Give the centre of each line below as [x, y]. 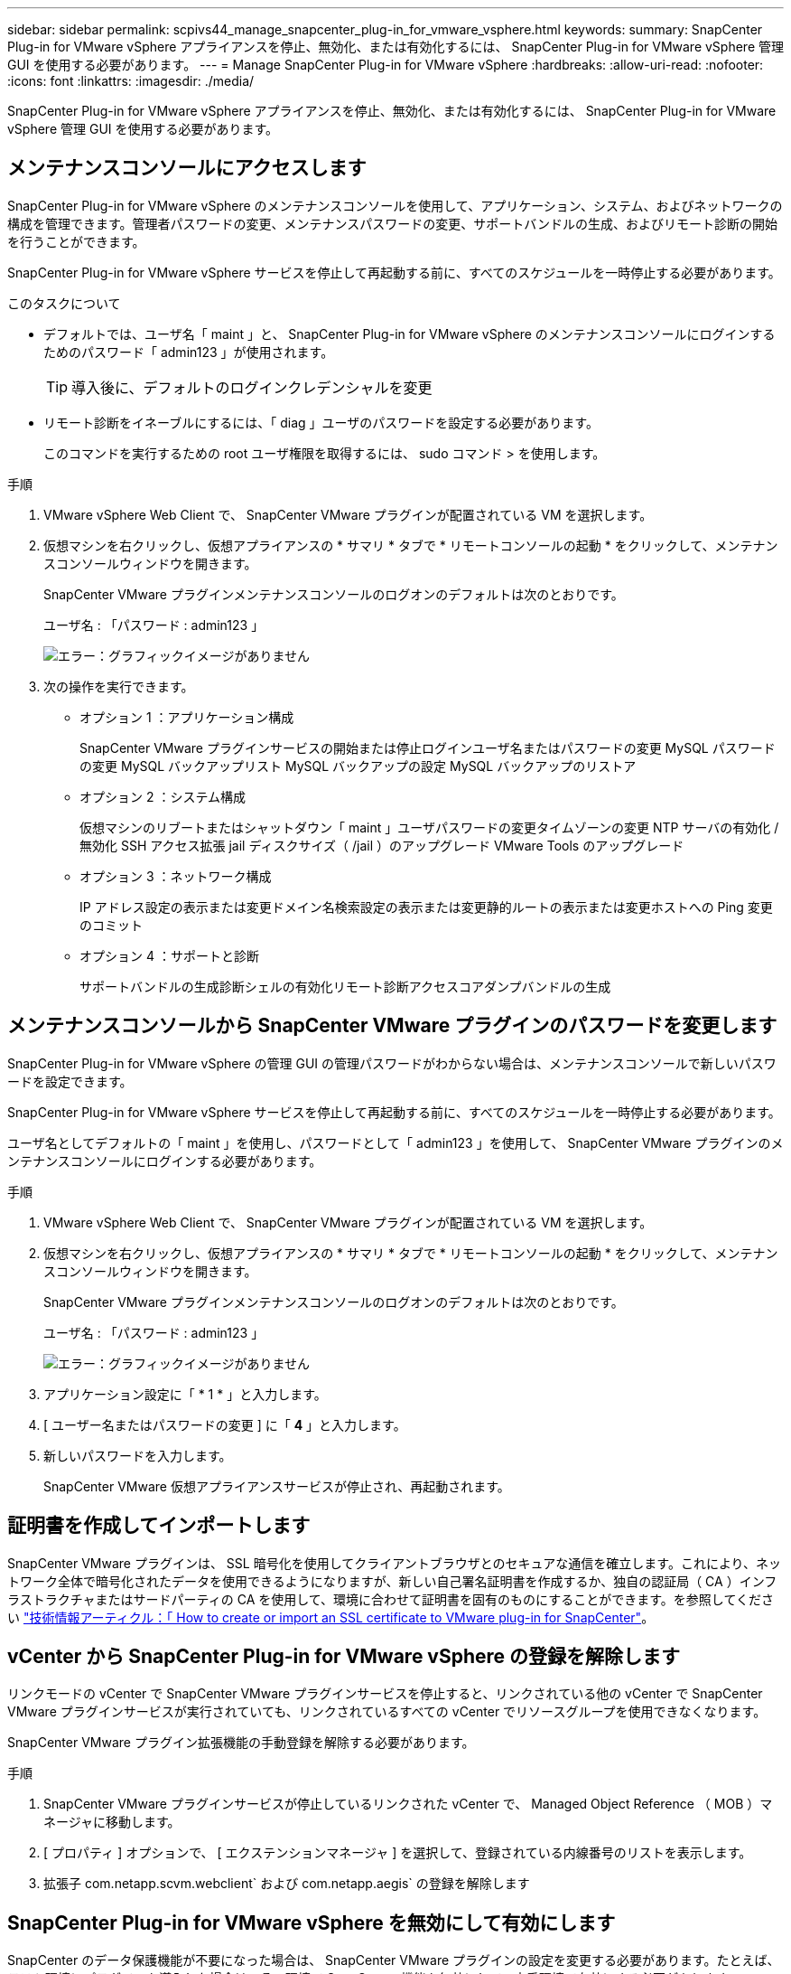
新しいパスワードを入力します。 [138, 1455]
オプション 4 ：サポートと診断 [169, 955]
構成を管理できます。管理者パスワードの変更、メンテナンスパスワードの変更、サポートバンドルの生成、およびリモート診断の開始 [393, 223]
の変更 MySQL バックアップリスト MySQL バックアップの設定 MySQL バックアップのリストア [358, 766]
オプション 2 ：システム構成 [163, 796]
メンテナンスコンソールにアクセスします [187, 168]
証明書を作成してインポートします [159, 1526]
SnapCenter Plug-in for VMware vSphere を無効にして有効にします [312, 1922]
